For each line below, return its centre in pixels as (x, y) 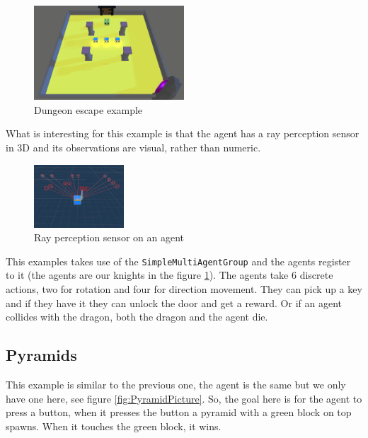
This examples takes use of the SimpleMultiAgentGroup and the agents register (178, 261)
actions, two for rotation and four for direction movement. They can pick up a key (184, 289)
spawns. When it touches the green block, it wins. (114, 426)
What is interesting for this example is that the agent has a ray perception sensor (183, 133)
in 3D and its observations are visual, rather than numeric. (133, 147)
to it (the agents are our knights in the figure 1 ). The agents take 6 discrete (169, 275)
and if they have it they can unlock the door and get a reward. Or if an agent (174, 302)
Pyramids (41, 355)
